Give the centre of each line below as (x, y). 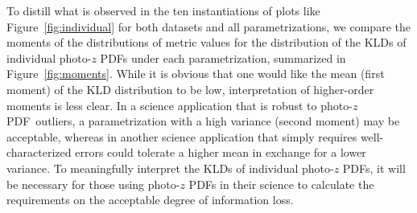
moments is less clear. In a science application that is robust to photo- (180, 105)
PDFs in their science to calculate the (281, 184)
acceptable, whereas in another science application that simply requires (182, 136)
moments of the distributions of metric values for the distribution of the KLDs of (206, 42)
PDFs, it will (374, 168)
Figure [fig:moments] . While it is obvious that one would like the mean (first (196, 74)
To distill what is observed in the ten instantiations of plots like (163, 10)
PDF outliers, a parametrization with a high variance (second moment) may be (203, 121)
